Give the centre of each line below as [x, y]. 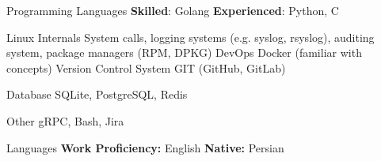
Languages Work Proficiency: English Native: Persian [145, 147]
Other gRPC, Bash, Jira [65, 120]
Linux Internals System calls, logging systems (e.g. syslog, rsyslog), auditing [190, 37]
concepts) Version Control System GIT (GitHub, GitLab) [146, 67]
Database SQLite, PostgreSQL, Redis [97, 94]
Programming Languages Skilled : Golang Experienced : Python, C [173, 10]
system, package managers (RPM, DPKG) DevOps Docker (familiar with [184, 52]
